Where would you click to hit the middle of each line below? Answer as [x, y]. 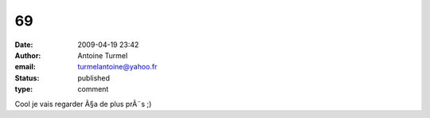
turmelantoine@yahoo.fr [117, 67]
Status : [27, 78]
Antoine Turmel [103, 55]
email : [25, 67]
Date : [24, 45]
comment [93, 89]
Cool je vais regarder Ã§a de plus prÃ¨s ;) [83, 104]
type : [24, 89]
